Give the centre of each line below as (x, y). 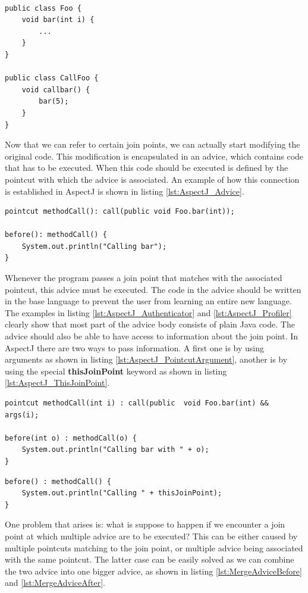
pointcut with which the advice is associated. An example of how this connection (152, 179)
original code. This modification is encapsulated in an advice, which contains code (154, 156)
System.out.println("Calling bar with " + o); (115, 450)
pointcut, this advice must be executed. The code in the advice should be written (153, 289)
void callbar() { (56, 90)
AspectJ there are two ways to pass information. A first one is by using (135, 347)
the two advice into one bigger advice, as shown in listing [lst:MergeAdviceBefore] (153, 571)
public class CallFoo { (52, 78)
